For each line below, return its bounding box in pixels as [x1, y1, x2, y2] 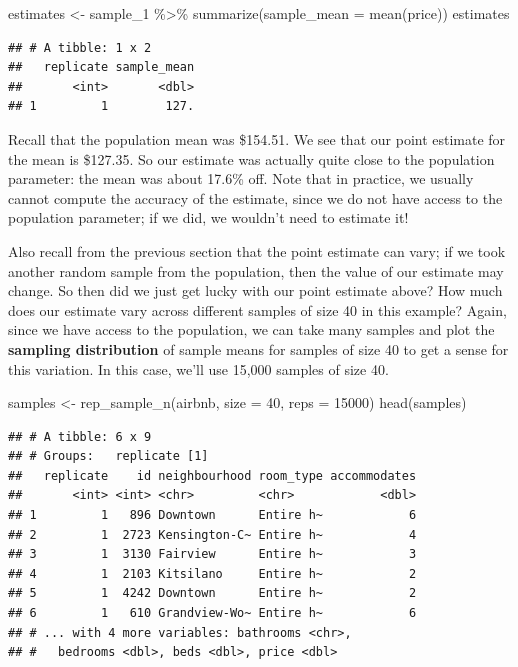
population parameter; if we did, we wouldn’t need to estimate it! [8, 207, 409, 228]
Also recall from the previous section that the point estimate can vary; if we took [8, 240, 506, 261]
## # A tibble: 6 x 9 [8, 429, 152, 444]
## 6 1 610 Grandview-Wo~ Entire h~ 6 [8, 606, 417, 621]
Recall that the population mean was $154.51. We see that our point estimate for [8, 128, 506, 149]
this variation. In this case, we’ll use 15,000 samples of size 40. [8, 358, 389, 379]
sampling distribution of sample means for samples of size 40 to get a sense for [8, 338, 509, 359]
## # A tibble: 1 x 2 [8, 40, 152, 55]
